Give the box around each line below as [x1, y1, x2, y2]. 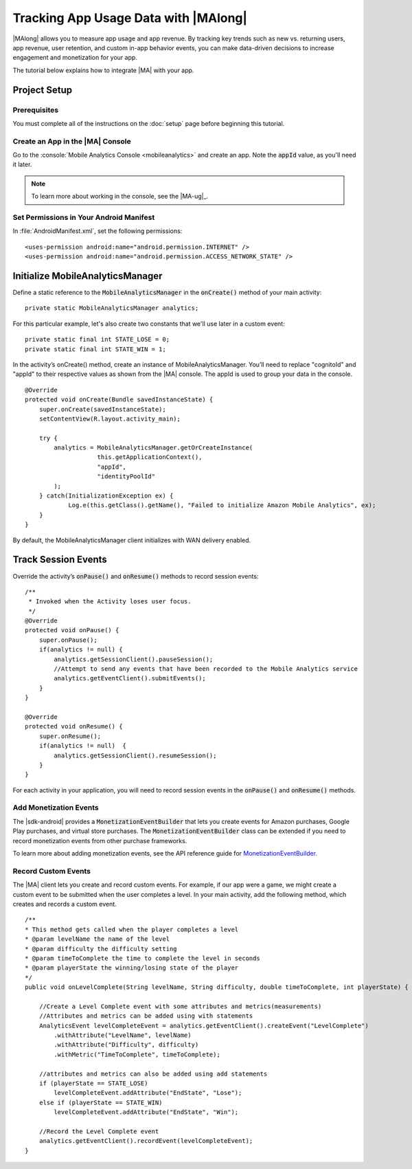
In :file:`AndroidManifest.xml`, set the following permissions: [12, 227, 183, 235]
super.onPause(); [38, 636, 98, 644]
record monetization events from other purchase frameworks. [12, 836, 187, 845]
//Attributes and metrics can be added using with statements [38, 1012, 253, 1020]
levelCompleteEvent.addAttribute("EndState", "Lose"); [54, 1089, 242, 1097]
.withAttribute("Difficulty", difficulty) [54, 1041, 199, 1049]
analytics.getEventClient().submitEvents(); [54, 674, 206, 682]
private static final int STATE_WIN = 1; [25, 345, 166, 353]
